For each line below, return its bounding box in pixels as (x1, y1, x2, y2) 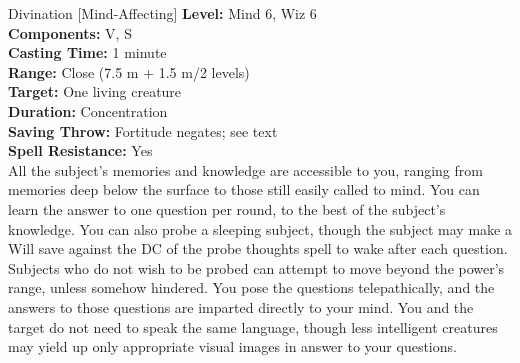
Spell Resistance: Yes (8, 140, 153, 161)
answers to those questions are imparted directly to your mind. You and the (8, 296, 474, 317)
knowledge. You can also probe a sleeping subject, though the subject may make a (8, 218, 512, 239)
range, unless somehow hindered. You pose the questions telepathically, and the (8, 277, 495, 298)
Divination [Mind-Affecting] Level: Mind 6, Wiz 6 (8, 3, 317, 23)
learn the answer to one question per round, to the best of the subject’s (8, 198, 446, 219)
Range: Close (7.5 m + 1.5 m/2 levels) (8, 61, 250, 82)
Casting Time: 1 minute (8, 42, 167, 63)
